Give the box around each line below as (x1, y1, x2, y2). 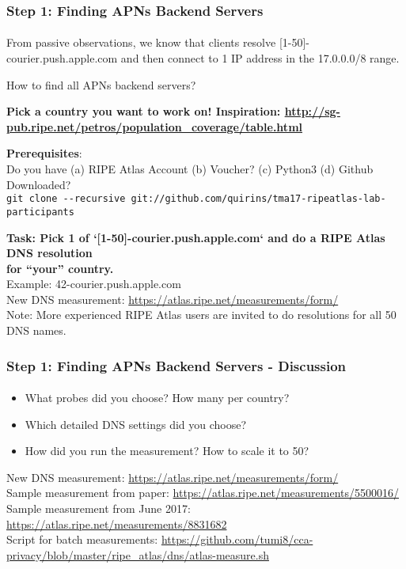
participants (6, 206, 74, 218)
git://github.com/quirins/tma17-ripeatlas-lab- (131, 193, 386, 205)
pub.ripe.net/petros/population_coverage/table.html (6, 118, 303, 135)
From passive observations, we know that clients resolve (6, 34, 276, 51)
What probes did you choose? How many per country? (25, 389, 290, 406)
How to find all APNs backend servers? (6, 76, 196, 93)
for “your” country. (6, 260, 114, 276)
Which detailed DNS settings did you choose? (25, 415, 247, 432)
